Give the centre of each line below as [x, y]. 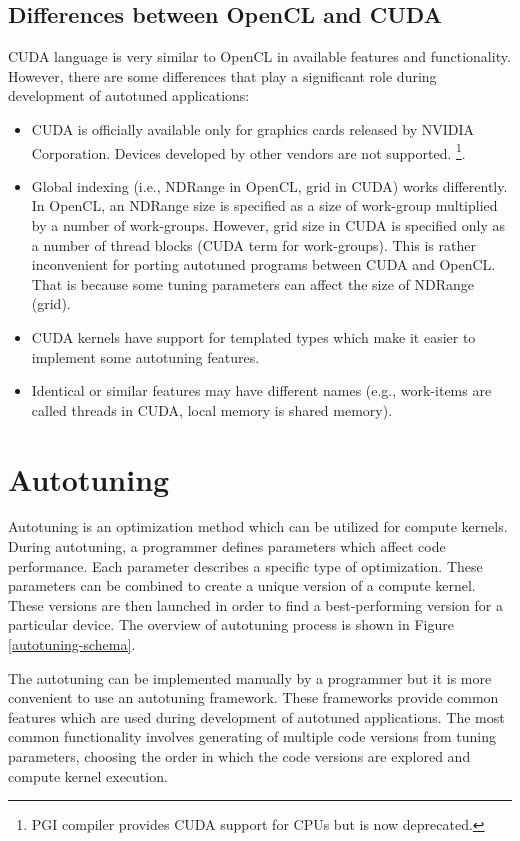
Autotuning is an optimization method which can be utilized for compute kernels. [258, 526]
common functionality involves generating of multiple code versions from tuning [252, 736]
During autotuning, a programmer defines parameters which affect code [227, 546]
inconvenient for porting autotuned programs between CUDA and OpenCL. [263, 264]
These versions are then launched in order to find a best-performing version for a [255, 604]
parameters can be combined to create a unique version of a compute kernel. [242, 585]
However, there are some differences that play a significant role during [222, 75]
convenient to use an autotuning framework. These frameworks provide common [253, 697]
